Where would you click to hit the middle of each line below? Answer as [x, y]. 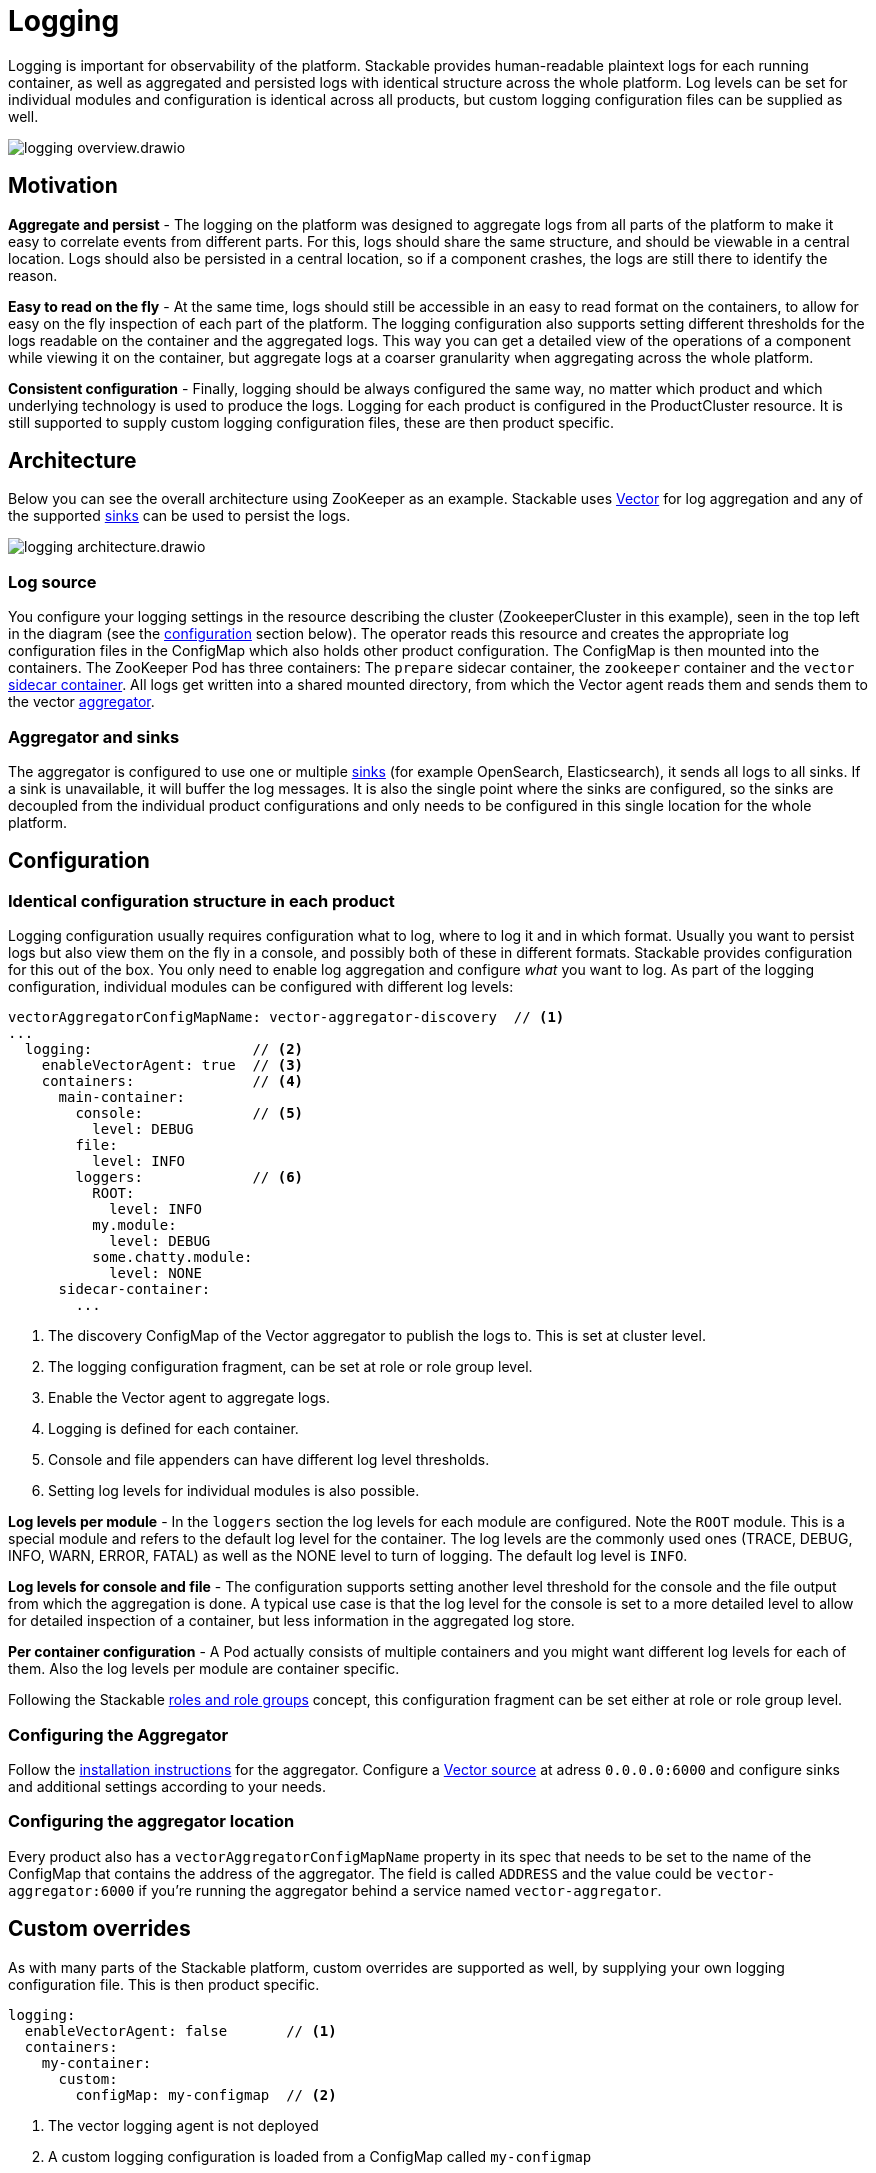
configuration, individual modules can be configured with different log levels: [261, 987]
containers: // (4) [172, 1081]
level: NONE [155, 1273]
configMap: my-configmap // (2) [206, 2094]
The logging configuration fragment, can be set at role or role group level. [290, 1367]
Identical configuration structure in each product [201, 900]
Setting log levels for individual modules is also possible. [234, 1491]
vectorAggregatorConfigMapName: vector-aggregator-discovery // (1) [286, 1017]
